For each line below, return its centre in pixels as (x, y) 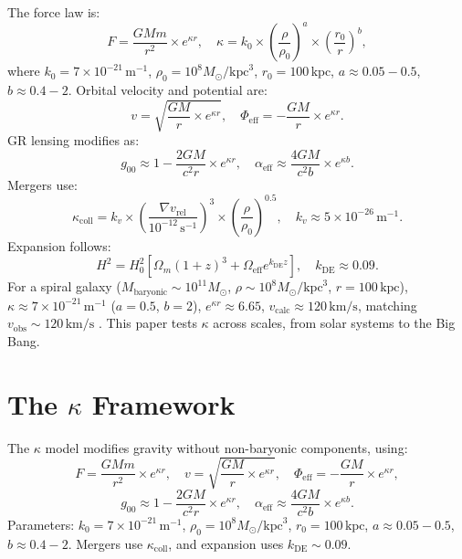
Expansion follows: (59, 245)
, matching (387, 305)
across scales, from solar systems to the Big (334, 323)
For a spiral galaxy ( (64, 286)
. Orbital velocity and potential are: (168, 89)
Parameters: (41, 524)
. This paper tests (147, 323)
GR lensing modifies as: (73, 140)
